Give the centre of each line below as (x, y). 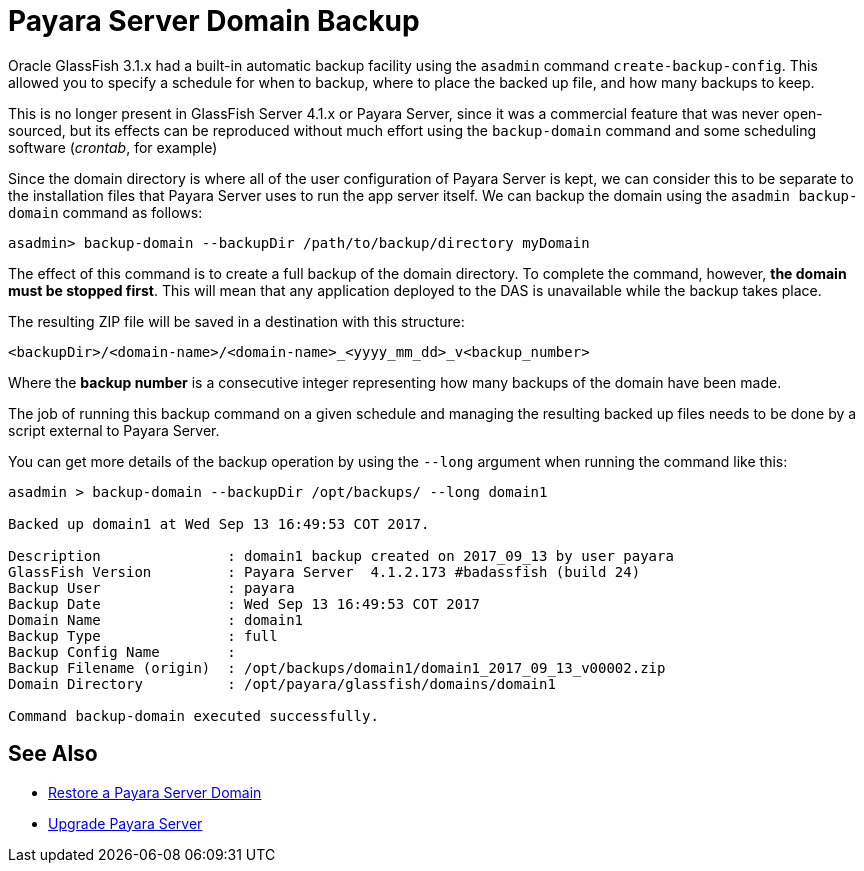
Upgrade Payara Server (125, 823)
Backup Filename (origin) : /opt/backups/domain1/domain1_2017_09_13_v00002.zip (337, 667)
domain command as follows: (105, 212)
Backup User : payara (151, 587)
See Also (53, 754)
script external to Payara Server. (114, 430)
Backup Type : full (143, 635)
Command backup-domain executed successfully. (193, 715)
